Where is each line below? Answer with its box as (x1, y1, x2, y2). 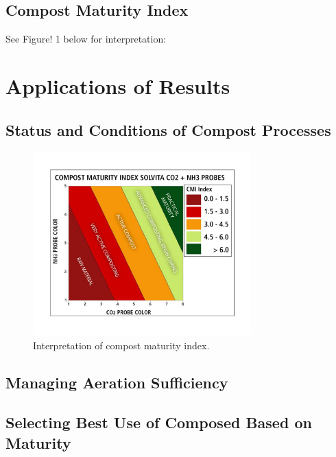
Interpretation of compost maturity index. (33, 338, 210, 352)
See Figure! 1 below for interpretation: (5, 32, 167, 46)
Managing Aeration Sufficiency (5, 371, 228, 392)
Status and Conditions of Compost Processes (5, 119, 331, 140)
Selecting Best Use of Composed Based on (5, 412, 312, 433)
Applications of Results (5, 71, 230, 99)
